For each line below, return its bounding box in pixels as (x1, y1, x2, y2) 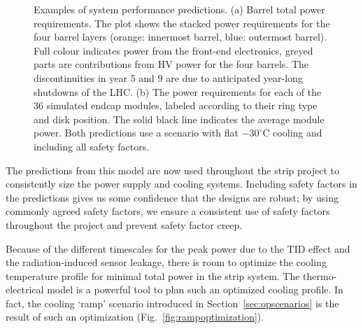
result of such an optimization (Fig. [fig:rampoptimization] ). (6, 309, 264, 324)
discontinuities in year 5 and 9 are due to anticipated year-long (34, 70, 303, 85)
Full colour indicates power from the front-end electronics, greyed (34, 43, 313, 57)
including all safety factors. (34, 139, 150, 153)
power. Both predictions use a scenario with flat (34, 125, 239, 140)
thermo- (303, 268, 337, 283)
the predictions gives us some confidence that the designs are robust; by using (6, 190, 339, 204)
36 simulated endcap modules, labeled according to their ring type (34, 98, 318, 113)
